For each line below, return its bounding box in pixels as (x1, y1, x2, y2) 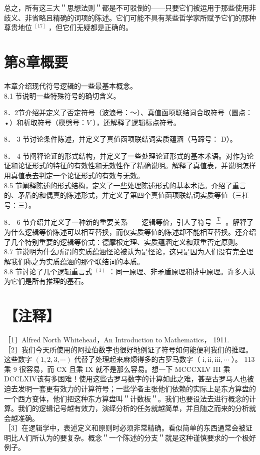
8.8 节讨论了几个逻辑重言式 (4, 266, 92, 276)
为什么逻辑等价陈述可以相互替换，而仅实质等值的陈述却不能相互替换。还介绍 (4, 227, 256, 237)
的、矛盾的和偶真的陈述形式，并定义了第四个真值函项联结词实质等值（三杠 (4, 190, 249, 200)
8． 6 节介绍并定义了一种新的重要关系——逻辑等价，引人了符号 (4, 217, 212, 227)
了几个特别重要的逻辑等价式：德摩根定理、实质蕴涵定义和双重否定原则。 (4, 236, 242, 247)
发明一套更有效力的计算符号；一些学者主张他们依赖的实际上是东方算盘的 (17, 383, 256, 393)
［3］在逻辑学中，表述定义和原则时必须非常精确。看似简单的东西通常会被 (4, 422, 245, 433)
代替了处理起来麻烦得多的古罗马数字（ (74, 354, 200, 364)
